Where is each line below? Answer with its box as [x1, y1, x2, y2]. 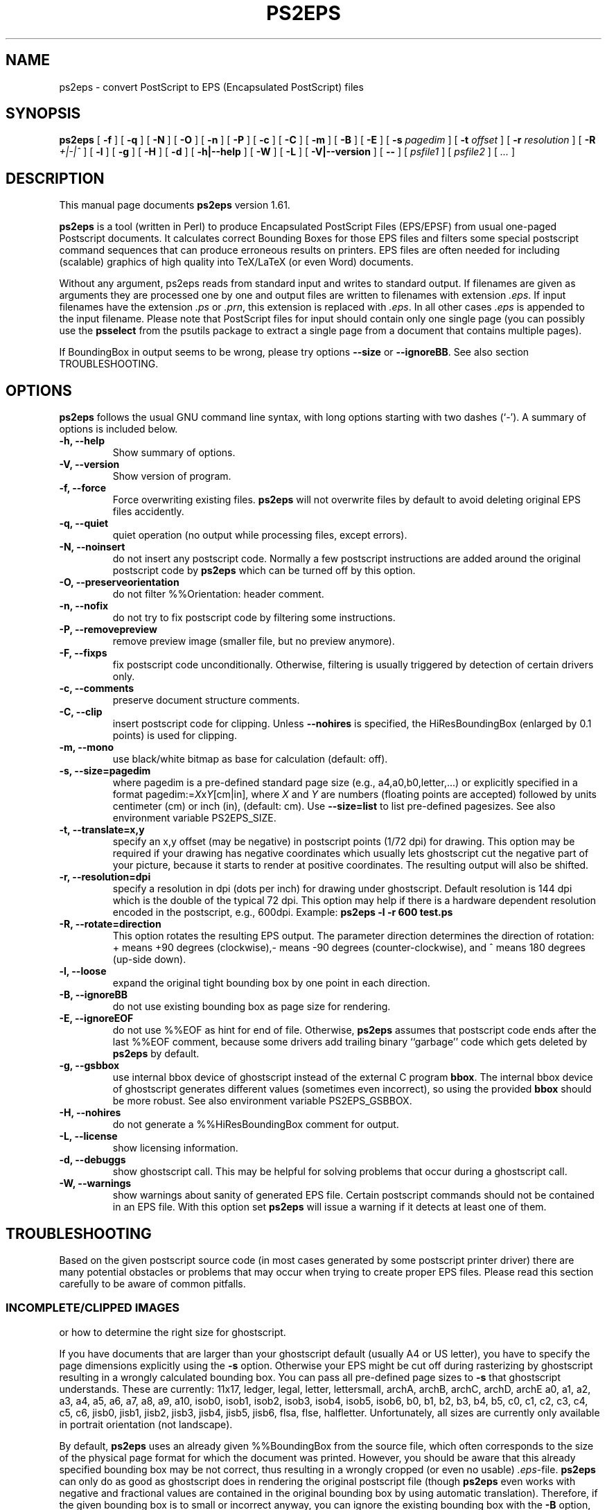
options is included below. [59, 423, 178, 435]
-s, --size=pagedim [59, 765, 151, 777]
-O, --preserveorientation [59, 576, 179, 589]
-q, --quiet [59, 517, 109, 530]
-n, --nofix [59, 600, 109, 612]
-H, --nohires [59, 1107, 121, 1119]
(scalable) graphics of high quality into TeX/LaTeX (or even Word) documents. [59, 256, 414, 268]
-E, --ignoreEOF [59, 1012, 134, 1025]
